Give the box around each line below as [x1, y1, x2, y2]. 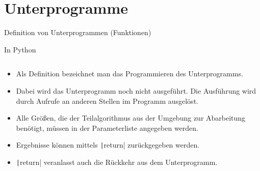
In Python [4, 44, 36, 54]
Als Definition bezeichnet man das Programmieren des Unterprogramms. [16, 68, 243, 79]
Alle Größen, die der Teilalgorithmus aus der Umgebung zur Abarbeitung [16, 112, 246, 123]
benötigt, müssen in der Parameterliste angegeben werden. [16, 122, 198, 133]
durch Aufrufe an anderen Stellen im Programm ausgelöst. [16, 95, 198, 106]
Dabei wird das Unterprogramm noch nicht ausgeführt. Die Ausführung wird [16, 85, 256, 96]
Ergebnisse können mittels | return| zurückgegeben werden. [16, 139, 200, 150]
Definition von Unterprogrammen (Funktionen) [4, 27, 151, 38]
